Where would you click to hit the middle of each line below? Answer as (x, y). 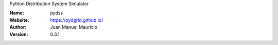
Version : (19, 34)
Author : (18, 27)
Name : (17, 13)
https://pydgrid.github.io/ (77, 20)
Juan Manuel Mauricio (74, 27)
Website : (19, 20)
